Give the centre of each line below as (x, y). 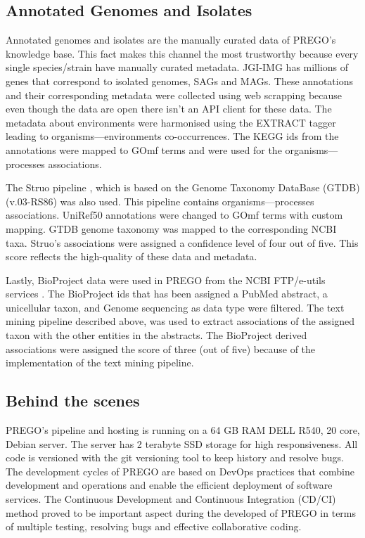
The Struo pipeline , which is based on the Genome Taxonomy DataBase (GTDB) (183, 187)
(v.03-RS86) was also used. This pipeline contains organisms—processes (160, 201)
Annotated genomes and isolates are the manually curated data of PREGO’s (171, 40)
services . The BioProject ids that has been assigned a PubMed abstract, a (167, 294)
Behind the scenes (73, 401)
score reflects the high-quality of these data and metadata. (132, 256)
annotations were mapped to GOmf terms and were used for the (144, 149)
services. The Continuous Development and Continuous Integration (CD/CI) (171, 499)
